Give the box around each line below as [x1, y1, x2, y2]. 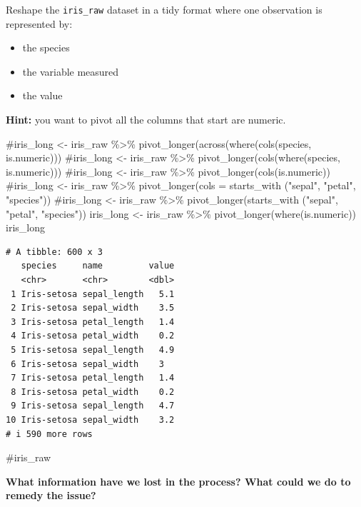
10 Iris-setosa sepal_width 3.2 [6, 414, 175, 425]
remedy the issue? [6, 488, 96, 503]
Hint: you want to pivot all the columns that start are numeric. [6, 112, 286, 127]
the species [22, 40, 70, 55]
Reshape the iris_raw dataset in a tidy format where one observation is [6, 2, 322, 16]
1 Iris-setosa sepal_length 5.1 [11, 288, 175, 299]
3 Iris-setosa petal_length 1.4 [11, 316, 175, 327]
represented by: [6, 16, 73, 31]
